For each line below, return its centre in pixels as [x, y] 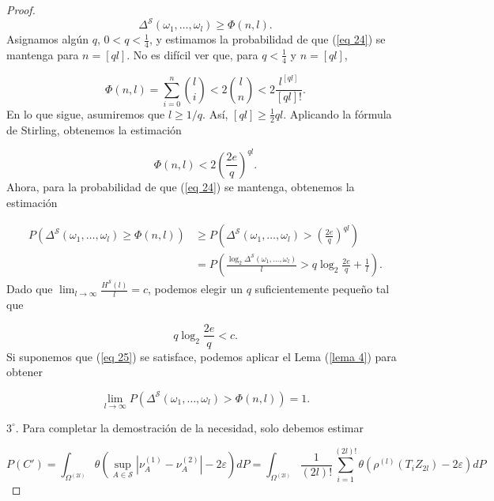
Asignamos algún [47, 39]
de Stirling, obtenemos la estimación [94, 129]
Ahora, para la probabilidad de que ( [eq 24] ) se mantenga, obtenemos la [181, 186]
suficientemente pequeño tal [322, 289]
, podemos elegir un [195, 289]
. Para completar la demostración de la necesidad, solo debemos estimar [189, 427]
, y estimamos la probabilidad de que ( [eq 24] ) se [267, 39]
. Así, [215, 113]
